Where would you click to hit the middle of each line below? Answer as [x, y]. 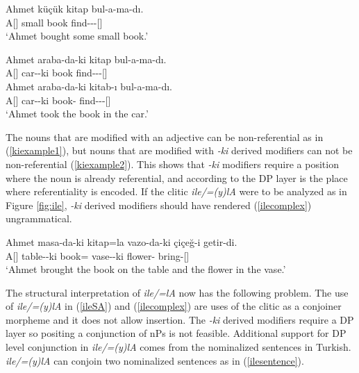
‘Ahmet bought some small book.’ [77, 36]
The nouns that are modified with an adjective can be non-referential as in [165, 136]
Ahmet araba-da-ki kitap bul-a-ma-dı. [86, 59]
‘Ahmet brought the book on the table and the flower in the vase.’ [146, 269]
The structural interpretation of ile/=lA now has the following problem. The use [177, 292]
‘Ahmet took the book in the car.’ [77, 114]
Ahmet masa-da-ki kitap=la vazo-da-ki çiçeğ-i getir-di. [122, 241]
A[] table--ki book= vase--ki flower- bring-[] [98, 255]
